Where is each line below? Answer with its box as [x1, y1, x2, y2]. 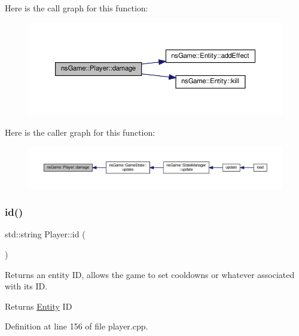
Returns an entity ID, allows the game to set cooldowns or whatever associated [5, 268, 295, 280]
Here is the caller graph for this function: [5, 126, 155, 138]
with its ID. [5, 280, 48, 292]
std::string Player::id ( [5, 228, 86, 240]
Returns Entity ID [5, 300, 72, 312]
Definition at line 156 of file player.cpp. [5, 320, 148, 332]
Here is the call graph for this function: [5, 2, 148, 14]
